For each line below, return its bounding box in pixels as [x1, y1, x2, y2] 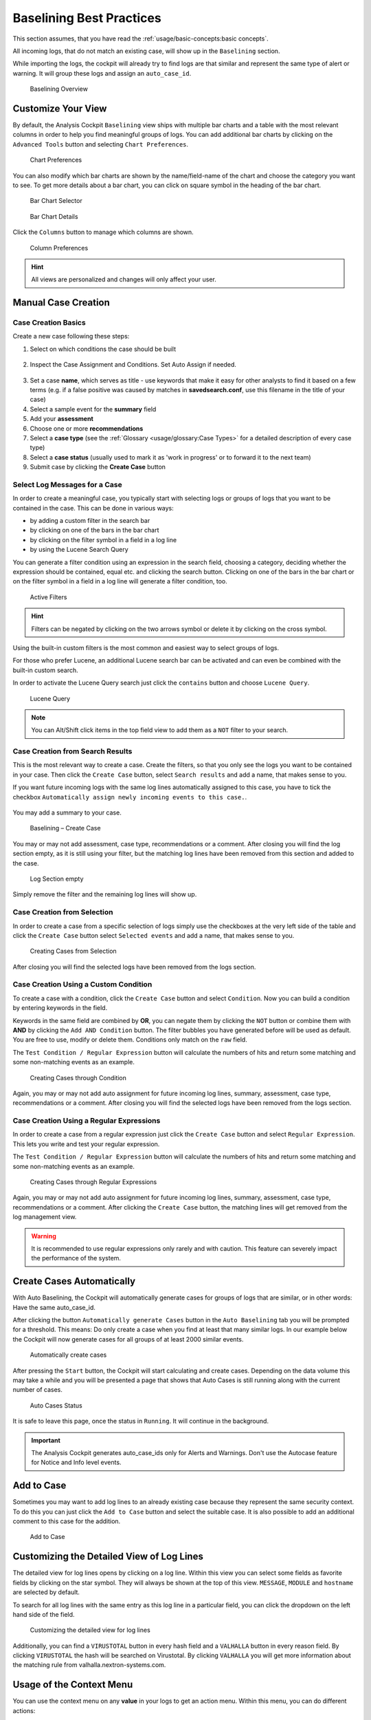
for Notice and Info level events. [31, 1459, 122, 1467]
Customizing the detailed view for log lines [30, 1626, 150, 1634]
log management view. [12, 1213, 77, 1221]
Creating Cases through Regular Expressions [30, 1178, 157, 1186]
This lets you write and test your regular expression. [12, 1139, 160, 1148]
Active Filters [30, 592, 67, 601]
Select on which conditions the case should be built [30, 345, 177, 353]
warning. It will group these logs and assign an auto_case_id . [12, 69, 192, 77]
